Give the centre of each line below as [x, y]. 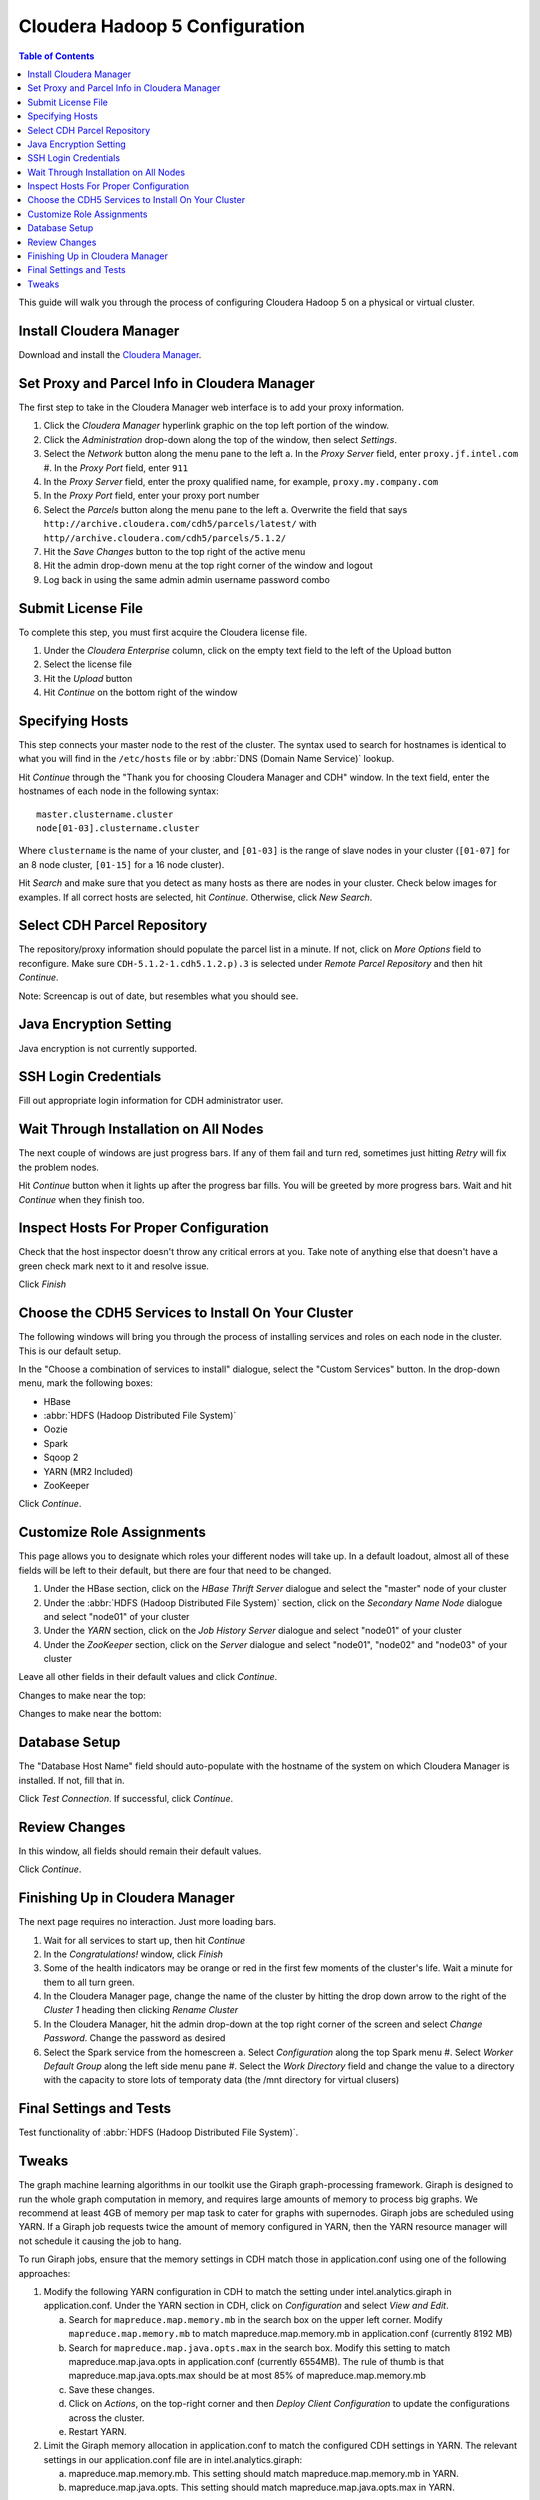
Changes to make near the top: [82, 1695]
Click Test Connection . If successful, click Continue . [126, 1798]
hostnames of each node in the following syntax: [118, 791]
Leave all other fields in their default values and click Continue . [148, 1677]
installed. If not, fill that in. [71, 1780]
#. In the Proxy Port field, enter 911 [116, 467]
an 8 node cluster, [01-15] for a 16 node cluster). [121, 864]
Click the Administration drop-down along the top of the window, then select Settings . [220, 439]
